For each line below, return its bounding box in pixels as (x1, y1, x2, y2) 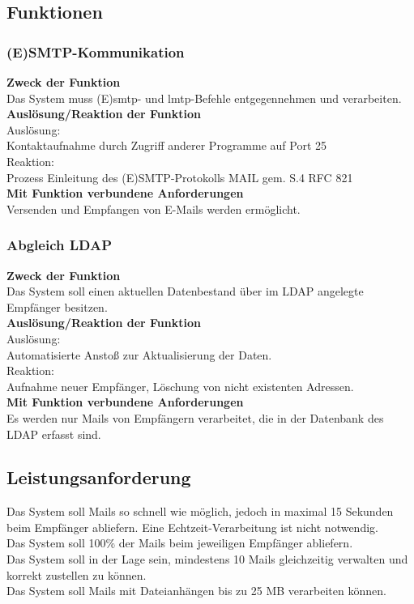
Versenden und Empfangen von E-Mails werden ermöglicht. (6, 200, 301, 217)
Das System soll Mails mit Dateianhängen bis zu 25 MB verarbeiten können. (6, 582, 386, 599)
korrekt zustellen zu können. (6, 566, 147, 583)
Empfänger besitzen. (6, 298, 108, 315)
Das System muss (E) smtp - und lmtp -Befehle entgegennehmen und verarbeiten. (6, 89, 402, 106)
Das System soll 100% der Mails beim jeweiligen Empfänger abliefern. (6, 534, 353, 551)
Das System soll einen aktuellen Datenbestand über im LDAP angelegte (6, 283, 364, 300)
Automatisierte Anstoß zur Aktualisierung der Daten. (6, 346, 272, 363)
